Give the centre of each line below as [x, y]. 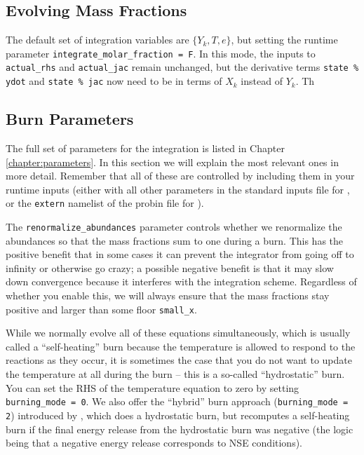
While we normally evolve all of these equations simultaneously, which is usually [178, 333]
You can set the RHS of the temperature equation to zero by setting [153, 387]
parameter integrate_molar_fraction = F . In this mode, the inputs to [161, 53]
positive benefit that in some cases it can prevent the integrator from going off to [180, 254]
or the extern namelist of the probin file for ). [105, 203]
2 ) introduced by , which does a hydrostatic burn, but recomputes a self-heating [178, 415]
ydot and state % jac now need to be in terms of [114, 81]
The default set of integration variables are [97, 40]
